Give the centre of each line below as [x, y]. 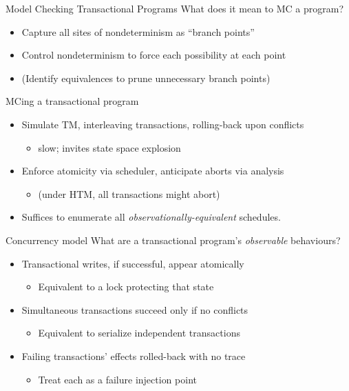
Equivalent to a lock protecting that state [126, 287]
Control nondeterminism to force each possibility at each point [154, 55]
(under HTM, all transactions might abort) [129, 193]
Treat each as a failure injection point [117, 379]
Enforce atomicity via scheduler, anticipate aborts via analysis [153, 171]
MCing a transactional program [72, 101]
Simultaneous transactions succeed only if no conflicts [135, 309]
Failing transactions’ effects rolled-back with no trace [134, 355]
